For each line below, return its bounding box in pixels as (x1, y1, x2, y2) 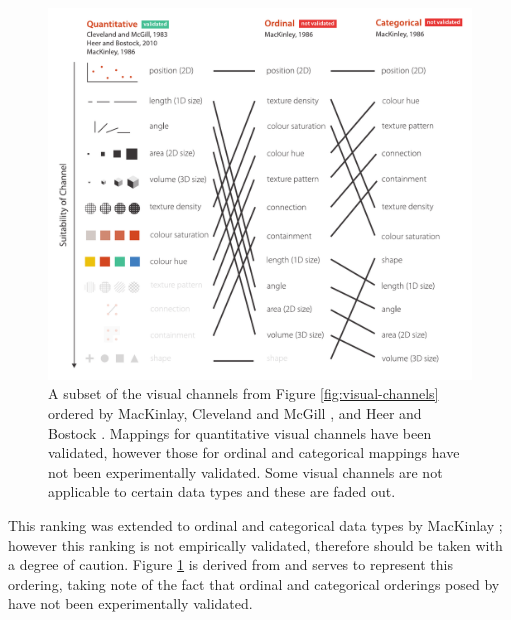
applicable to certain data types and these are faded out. (48, 481, 396, 502)
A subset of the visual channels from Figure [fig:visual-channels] (48, 383, 439, 404)
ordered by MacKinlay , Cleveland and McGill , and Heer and (48, 403, 422, 424)
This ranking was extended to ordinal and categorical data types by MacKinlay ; (8, 514, 503, 535)
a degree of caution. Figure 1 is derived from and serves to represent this (8, 554, 453, 575)
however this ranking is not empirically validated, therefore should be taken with (8, 534, 503, 555)
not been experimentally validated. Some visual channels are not (48, 461, 443, 482)
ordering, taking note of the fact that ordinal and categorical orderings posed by (8, 573, 500, 594)
